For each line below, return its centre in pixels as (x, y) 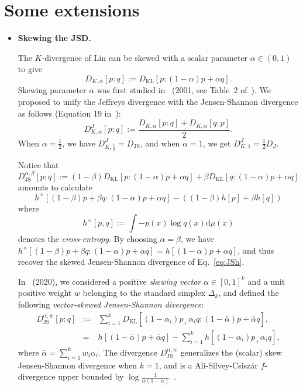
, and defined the (249, 293)
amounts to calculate (55, 187)
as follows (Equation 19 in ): (69, 113)
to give (30, 69)
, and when (160, 143)
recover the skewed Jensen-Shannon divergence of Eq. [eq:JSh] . (131, 262)
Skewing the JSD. (54, 38)
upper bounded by (91, 376)
